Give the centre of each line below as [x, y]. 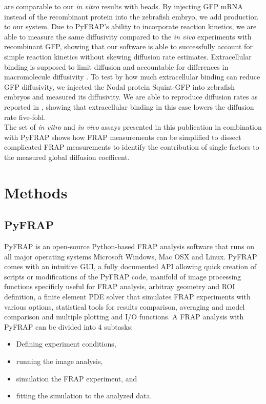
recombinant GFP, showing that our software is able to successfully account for [128, 46]
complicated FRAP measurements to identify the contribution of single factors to [132, 147]
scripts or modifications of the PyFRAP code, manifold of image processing [123, 276]
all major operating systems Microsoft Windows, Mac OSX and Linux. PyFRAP [131, 256]
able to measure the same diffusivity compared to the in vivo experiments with [128, 36]
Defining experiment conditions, [66, 344]
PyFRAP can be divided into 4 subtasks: [69, 326]
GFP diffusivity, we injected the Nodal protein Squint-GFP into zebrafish [120, 86]
